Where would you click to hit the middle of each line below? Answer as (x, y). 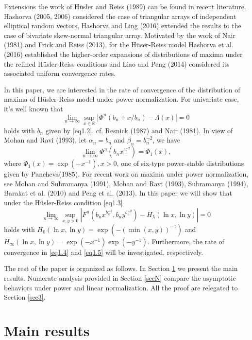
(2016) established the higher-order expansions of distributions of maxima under (123, 54)
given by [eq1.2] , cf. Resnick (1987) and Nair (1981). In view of (139, 130)
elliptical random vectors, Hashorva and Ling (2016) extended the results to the (123, 26)
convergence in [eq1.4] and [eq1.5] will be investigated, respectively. (104, 252)
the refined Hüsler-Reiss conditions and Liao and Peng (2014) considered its (117, 63)
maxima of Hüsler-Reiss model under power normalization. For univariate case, (121, 99)
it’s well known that (34, 108)
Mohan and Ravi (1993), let (45, 140)
